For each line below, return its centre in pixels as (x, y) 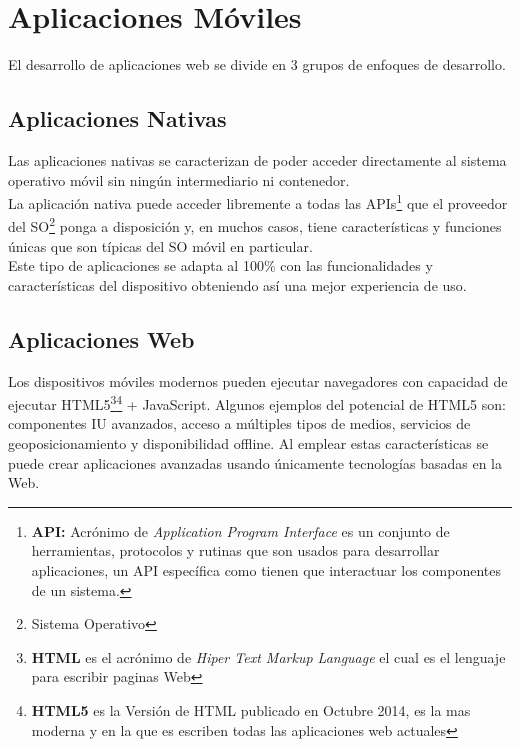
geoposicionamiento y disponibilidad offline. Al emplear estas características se (248, 443)
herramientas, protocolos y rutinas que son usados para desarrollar (235, 550)
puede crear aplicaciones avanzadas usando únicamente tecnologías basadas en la (255, 462)
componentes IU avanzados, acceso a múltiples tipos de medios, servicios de (239, 423)
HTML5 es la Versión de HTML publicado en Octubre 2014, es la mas (251, 709)
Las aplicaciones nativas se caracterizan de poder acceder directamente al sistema (257, 159)
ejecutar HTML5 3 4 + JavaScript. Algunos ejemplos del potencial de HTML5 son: (257, 402)
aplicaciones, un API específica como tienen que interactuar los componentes (266, 570)
